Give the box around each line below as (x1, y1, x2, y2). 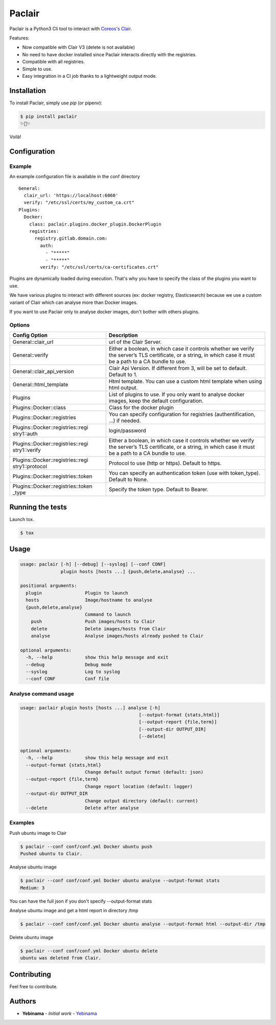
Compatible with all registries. (22, 59, 85, 65)
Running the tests (9, 503, 67, 511)
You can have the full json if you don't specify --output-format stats (9, 898, 152, 904)
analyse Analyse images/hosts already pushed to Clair (31, 633, 204, 639)
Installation (9, 86, 46, 95)
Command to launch (84, 612, 131, 617)
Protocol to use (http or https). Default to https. (108, 460, 222, 467)
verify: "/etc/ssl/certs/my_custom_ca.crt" (24, 200, 135, 206)
